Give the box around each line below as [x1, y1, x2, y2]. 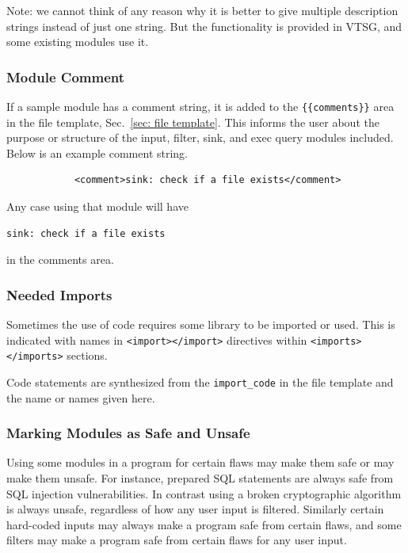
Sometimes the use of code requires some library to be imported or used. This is [6, 316, 395, 333]
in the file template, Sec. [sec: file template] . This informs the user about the [6, 113, 379, 130]
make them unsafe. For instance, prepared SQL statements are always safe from [6, 470, 394, 486]
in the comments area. [6, 251, 114, 268]
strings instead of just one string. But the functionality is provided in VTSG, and [6, 17, 402, 34]
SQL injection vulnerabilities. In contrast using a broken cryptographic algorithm [6, 485, 402, 502]
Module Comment [6, 67, 125, 86]
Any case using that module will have [6, 198, 189, 215]
